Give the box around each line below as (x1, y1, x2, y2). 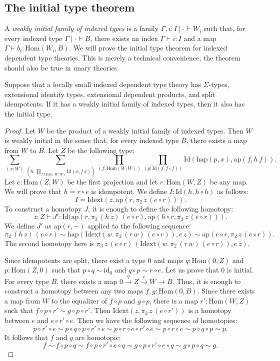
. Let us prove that (161, 264, 219, 275)
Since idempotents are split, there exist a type (4, 254, 145, 265)
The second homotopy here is (4, 238, 94, 248)
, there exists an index (90, 32, 158, 43)
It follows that (4, 331, 48, 342)
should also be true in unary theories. (4, 62, 119, 72)
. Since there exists (197, 285, 255, 296)
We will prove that (4, 186, 61, 196)
